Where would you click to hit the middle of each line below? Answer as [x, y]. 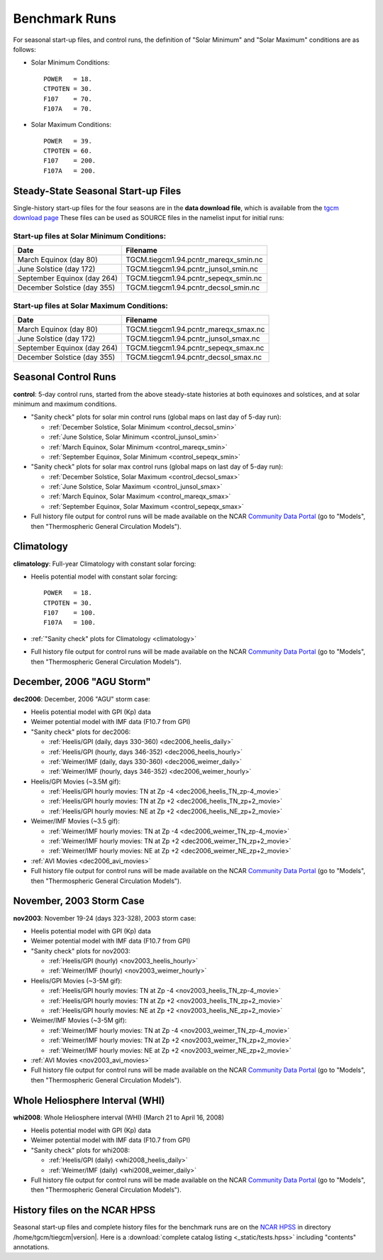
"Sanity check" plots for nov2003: [81, 951]
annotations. [31, 1247]
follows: [24, 49]
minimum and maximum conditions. [65, 404]
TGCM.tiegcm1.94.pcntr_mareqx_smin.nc [194, 260]
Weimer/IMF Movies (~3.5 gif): [75, 821]
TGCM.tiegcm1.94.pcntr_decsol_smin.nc [193, 287]
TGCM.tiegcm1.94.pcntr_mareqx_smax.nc [195, 329]
